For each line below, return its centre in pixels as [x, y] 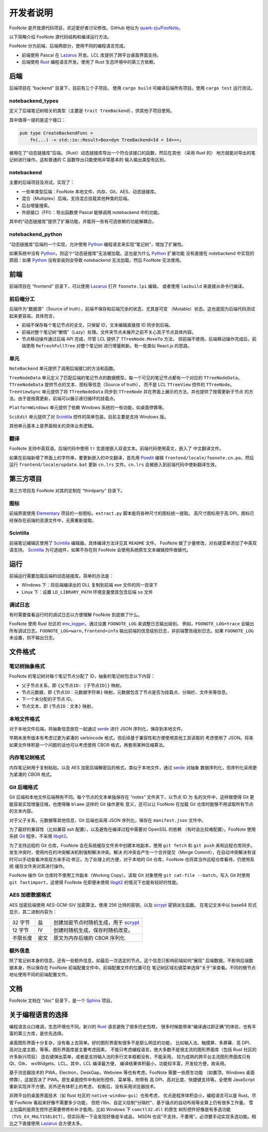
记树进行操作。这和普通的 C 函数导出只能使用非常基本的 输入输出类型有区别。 [89, 160]
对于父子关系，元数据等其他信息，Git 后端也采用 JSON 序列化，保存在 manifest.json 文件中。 [107, 820]
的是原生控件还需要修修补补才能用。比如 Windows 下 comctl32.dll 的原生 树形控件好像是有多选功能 [126, 1110]
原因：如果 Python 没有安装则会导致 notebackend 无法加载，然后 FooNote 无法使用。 [97, 260]
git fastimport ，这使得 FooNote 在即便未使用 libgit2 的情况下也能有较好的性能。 [95, 882]
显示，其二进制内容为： [33, 912]
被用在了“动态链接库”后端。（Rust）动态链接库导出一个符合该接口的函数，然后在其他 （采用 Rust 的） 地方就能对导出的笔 [132, 153]
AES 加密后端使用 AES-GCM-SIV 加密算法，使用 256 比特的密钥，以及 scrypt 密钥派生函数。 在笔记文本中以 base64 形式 [133, 905]
